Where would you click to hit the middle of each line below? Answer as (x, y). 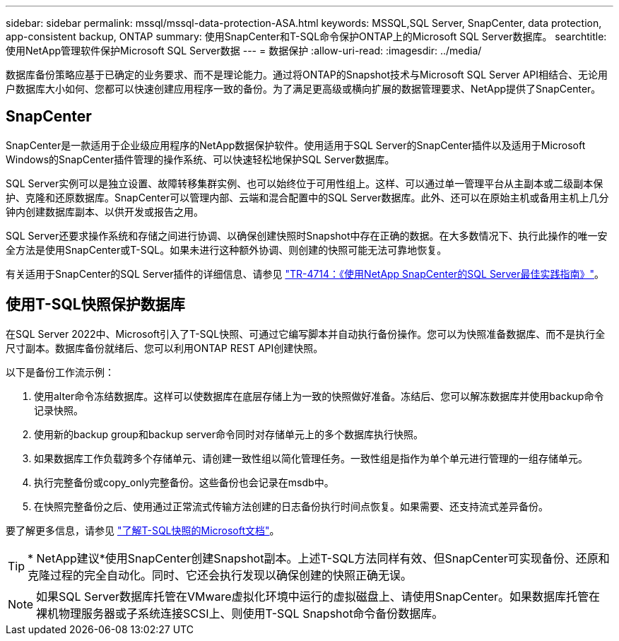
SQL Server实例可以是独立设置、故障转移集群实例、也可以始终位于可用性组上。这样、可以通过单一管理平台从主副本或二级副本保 (305, 183)
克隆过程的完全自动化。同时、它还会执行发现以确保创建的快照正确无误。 (220, 575)
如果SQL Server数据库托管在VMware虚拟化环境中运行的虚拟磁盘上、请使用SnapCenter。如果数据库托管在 (318, 596)
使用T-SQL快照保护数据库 (95, 305)
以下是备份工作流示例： (60, 372)
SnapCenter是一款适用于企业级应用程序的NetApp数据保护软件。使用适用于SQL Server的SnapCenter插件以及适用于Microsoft (296, 145)
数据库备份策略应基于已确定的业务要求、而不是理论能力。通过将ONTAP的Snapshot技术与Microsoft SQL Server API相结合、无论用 (307, 75)
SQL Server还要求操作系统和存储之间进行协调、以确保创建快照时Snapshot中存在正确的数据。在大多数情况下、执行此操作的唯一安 (307, 235)
